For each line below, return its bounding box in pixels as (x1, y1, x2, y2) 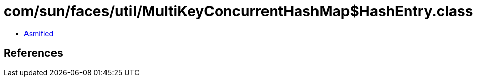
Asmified (24, 29, 54, 38)
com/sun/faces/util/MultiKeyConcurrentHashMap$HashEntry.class (4, 3, 473, 20)
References (4, 47, 63, 60)
